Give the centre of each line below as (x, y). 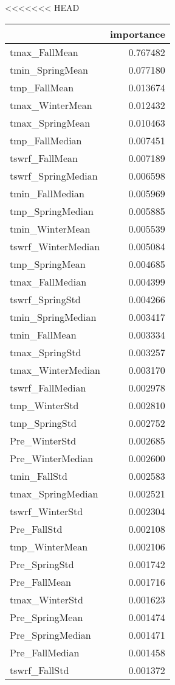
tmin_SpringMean (49, 69)
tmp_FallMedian (46, 140)
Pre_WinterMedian (52, 458)
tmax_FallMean (44, 52)
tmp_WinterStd (44, 405)
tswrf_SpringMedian (54, 175)
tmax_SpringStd (46, 352)
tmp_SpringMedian (52, 211)
